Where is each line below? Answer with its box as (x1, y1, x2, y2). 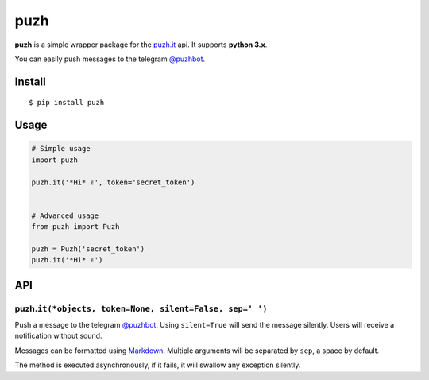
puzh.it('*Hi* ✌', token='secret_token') (31, 177, 195, 187)
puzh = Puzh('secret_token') (31, 244, 145, 254)
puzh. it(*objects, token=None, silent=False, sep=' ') (14, 303, 268, 314)
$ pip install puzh (29, 98, 105, 107)
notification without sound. (14, 331, 102, 341)
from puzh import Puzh (31, 223, 120, 231)
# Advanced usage (31, 211, 99, 220)
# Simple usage (31, 144, 91, 153)
